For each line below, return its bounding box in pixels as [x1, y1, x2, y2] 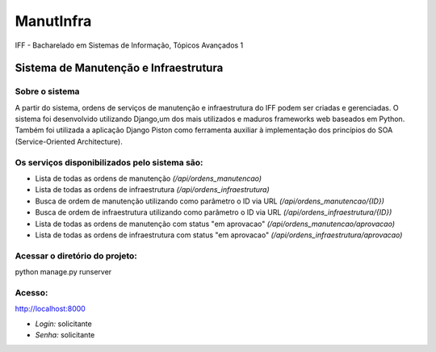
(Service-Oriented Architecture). [15, 136, 123, 146]
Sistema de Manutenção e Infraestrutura [15, 61, 224, 75]
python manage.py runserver [15, 267, 112, 277]
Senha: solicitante [35, 330, 95, 340]
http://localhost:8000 [15, 304, 86, 314]
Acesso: [15, 287, 48, 298]
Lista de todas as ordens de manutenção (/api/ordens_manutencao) [35, 174, 262, 183]
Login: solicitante [35, 319, 92, 329]
